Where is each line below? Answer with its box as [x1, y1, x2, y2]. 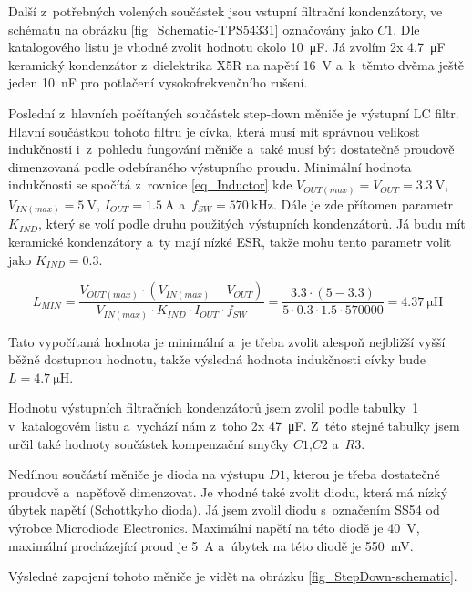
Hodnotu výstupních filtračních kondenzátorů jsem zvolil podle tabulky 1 [8, 398, 419, 417]
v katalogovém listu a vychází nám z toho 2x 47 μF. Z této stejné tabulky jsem [8, 416, 460, 435]
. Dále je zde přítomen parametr [272, 194, 454, 213]
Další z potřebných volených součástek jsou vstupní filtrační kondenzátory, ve [8, 2, 443, 20]
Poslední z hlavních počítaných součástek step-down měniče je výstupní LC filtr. [8, 103, 459, 122]
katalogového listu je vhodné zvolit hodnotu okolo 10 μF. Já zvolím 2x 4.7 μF [8, 37, 446, 56]
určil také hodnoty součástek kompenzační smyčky [8, 434, 290, 453]
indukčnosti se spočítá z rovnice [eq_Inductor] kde [8, 175, 292, 194]
